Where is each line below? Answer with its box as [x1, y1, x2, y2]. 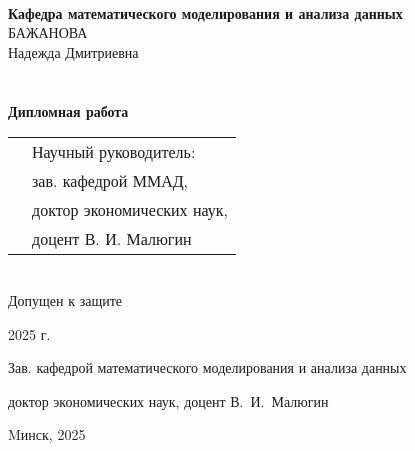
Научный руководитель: [32, 140, 196, 164]
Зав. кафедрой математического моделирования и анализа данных [8, 357, 407, 378]
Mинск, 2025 [8, 424, 86, 445]
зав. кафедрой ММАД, [32, 169, 189, 193]
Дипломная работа [8, 100, 129, 121]
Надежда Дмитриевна [8, 41, 139, 62]
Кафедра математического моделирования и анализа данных [8, 2, 403, 23]
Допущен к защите [8, 289, 123, 310]
